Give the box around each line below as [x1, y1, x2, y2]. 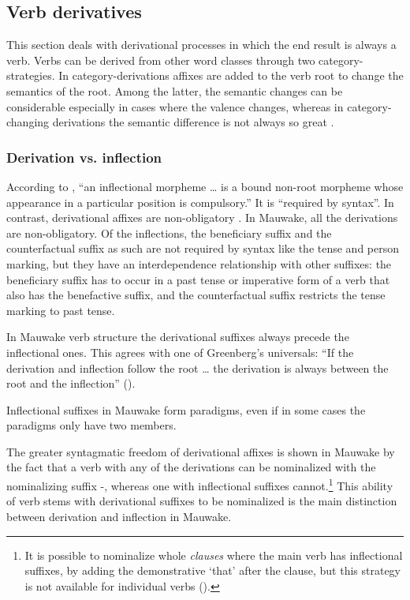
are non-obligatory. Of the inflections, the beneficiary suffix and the [6, 224, 332, 241]
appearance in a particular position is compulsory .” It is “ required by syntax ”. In [6, 193, 394, 210]
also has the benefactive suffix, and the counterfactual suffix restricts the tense [6, 287, 386, 303]
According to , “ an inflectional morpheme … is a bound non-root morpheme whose [6, 178, 404, 194]
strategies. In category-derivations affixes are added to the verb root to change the [6, 67, 404, 84]
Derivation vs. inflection [6, 147, 162, 167]
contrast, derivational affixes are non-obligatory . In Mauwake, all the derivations [6, 209, 398, 226]
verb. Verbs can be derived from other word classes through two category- [6, 51, 363, 68]
